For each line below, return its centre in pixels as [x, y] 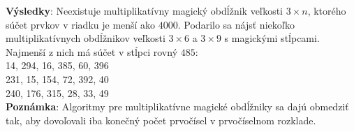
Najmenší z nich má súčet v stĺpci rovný [92, 51]
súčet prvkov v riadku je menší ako [81, 24]
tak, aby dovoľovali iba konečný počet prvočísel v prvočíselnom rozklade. [161, 120]
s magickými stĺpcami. [272, 38]
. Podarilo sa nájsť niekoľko [236, 24]
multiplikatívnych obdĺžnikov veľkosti [86, 38]
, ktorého [327, 10]
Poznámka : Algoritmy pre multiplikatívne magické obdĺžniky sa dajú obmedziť [177, 107]
